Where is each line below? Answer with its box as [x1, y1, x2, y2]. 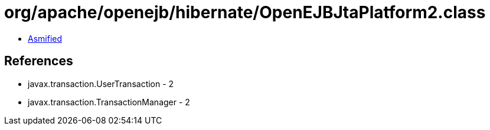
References [4, 54, 73, 69]
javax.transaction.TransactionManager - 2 [28, 96, 190, 107]
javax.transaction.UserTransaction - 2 [28, 78, 174, 89]
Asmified [28, 33, 63, 44]
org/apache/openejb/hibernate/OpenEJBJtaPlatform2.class [4, 2, 486, 22]
